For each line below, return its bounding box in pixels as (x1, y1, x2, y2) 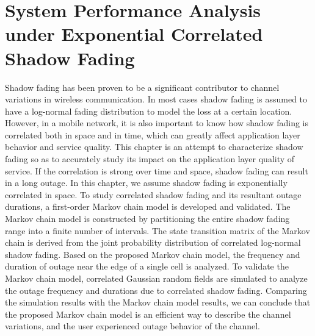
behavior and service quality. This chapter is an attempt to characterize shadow (5, 140, 303, 153)
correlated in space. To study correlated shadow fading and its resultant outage (5, 188, 302, 201)
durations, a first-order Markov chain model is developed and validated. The (5, 200, 291, 213)
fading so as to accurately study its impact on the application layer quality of (5, 152, 295, 165)
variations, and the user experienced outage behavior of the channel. (5, 320, 260, 332)
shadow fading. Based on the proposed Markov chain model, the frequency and (5, 248, 300, 260)
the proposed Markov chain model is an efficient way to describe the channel (5, 307, 291, 320)
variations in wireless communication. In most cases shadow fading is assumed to (5, 93, 308, 105)
